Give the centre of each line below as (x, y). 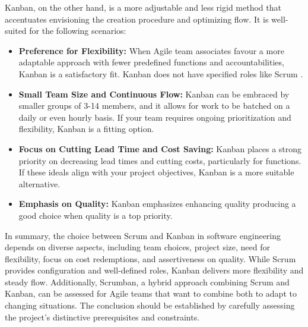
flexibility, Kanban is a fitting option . (86, 129)
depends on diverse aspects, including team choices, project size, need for (137, 247)
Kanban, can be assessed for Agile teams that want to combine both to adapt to (151, 293)
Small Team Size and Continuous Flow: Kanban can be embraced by (154, 94)
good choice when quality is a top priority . (96, 215)
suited (16, 31)
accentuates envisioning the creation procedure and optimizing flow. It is (137, 19)
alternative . (39, 183)
